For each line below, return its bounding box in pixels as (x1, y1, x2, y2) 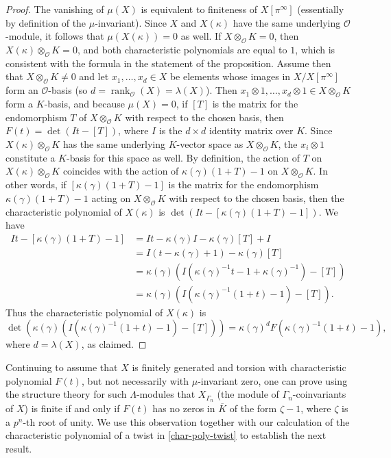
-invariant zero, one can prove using (198, 373, 348, 387)
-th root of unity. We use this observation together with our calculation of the (23, 414, 350, 429)
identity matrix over (209, 123, 294, 138)
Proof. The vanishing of (5, 2, 104, 16)
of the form (229, 401, 277, 416)
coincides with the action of (62, 164, 179, 178)
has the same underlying (62, 136, 166, 151)
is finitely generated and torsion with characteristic (132, 360, 346, 374)
